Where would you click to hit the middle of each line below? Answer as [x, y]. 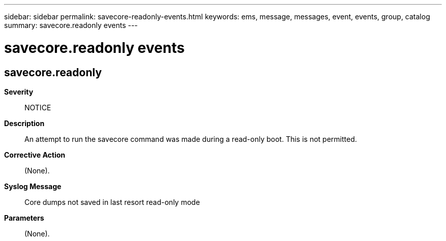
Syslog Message [33, 186]
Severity [19, 92]
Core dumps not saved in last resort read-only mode [112, 202]
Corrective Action [35, 155]
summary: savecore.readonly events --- [71, 25]
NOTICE [38, 107]
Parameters [24, 218]
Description [24, 123]
